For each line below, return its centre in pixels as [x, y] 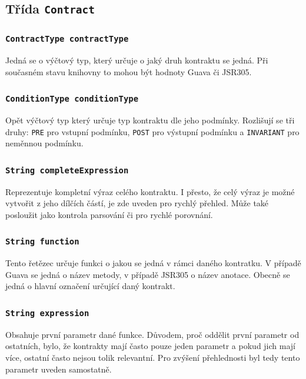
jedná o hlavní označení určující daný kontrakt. [90, 286]
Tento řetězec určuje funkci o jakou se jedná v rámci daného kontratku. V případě [153, 263]
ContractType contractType [67, 39]
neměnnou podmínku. [44, 143]
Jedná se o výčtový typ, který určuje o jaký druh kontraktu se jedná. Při [137, 60]
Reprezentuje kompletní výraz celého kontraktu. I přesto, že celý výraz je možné [150, 191]
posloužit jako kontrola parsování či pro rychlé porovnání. [109, 214]
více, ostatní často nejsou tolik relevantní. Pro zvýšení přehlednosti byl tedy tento [153, 358]
